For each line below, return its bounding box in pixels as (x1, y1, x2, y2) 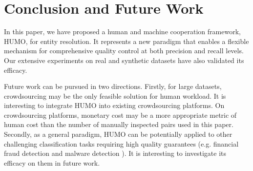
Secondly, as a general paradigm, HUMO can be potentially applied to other (4, 129, 232, 139)
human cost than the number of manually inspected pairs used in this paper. (4, 119, 233, 129)
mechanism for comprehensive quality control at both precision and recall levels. (4, 45, 244, 56)
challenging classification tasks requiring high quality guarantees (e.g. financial (4, 138, 239, 149)
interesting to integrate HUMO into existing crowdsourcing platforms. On (4, 100, 225, 110)
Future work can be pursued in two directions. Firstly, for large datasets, (4, 81, 222, 91)
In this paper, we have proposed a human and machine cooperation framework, (4, 26, 241, 37)
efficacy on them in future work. (4, 157, 100, 168)
